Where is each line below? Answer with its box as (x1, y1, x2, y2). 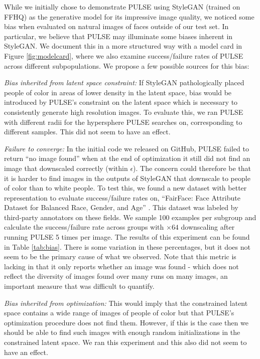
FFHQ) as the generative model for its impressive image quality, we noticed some (4, 11, 254, 22)
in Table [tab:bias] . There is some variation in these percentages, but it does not (4, 241, 250, 252)
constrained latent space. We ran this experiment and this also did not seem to (4, 337, 247, 347)
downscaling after (181, 222, 235, 232)
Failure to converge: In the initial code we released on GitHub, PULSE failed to (4, 143, 249, 153)
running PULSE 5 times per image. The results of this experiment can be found (4, 232, 250, 242)
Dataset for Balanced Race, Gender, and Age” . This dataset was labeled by (4, 202, 238, 213)
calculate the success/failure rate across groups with (4, 222, 164, 232)
